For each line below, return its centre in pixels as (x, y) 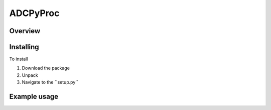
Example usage (34, 97)
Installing (24, 47)
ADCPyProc (34, 13)
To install (19, 59)
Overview (25, 31)
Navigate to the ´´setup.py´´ (50, 82)
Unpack (30, 75)
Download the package (46, 68)
